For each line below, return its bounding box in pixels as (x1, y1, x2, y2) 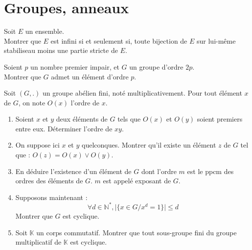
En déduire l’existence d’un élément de (15, 166, 132, 176)
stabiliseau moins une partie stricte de (4, 45, 118, 55)
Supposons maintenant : (15, 192, 88, 202)
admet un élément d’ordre (51, 71, 129, 81)
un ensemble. (25, 26, 64, 36)
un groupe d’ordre (129, 61, 183, 72)
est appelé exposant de (103, 175, 171, 186)
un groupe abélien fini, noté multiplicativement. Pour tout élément (43, 88, 242, 98)
